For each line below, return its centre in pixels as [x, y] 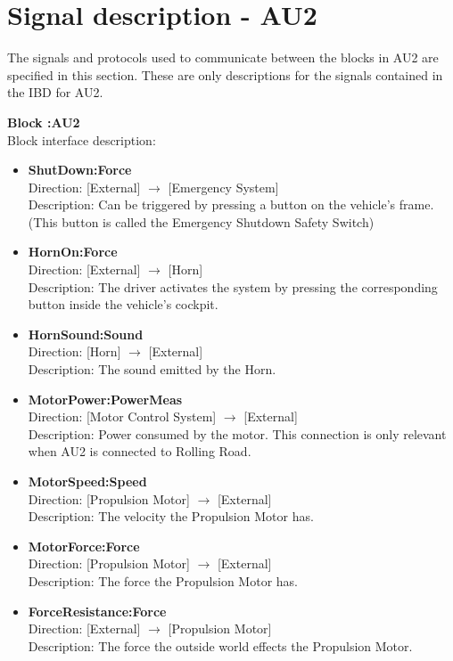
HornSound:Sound [86, 334]
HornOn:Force [73, 252]
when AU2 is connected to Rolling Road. [140, 451]
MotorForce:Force [84, 546]
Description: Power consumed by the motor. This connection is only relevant [237, 433]
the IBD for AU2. [55, 92]
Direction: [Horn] [74, 351]
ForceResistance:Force [97, 611]
